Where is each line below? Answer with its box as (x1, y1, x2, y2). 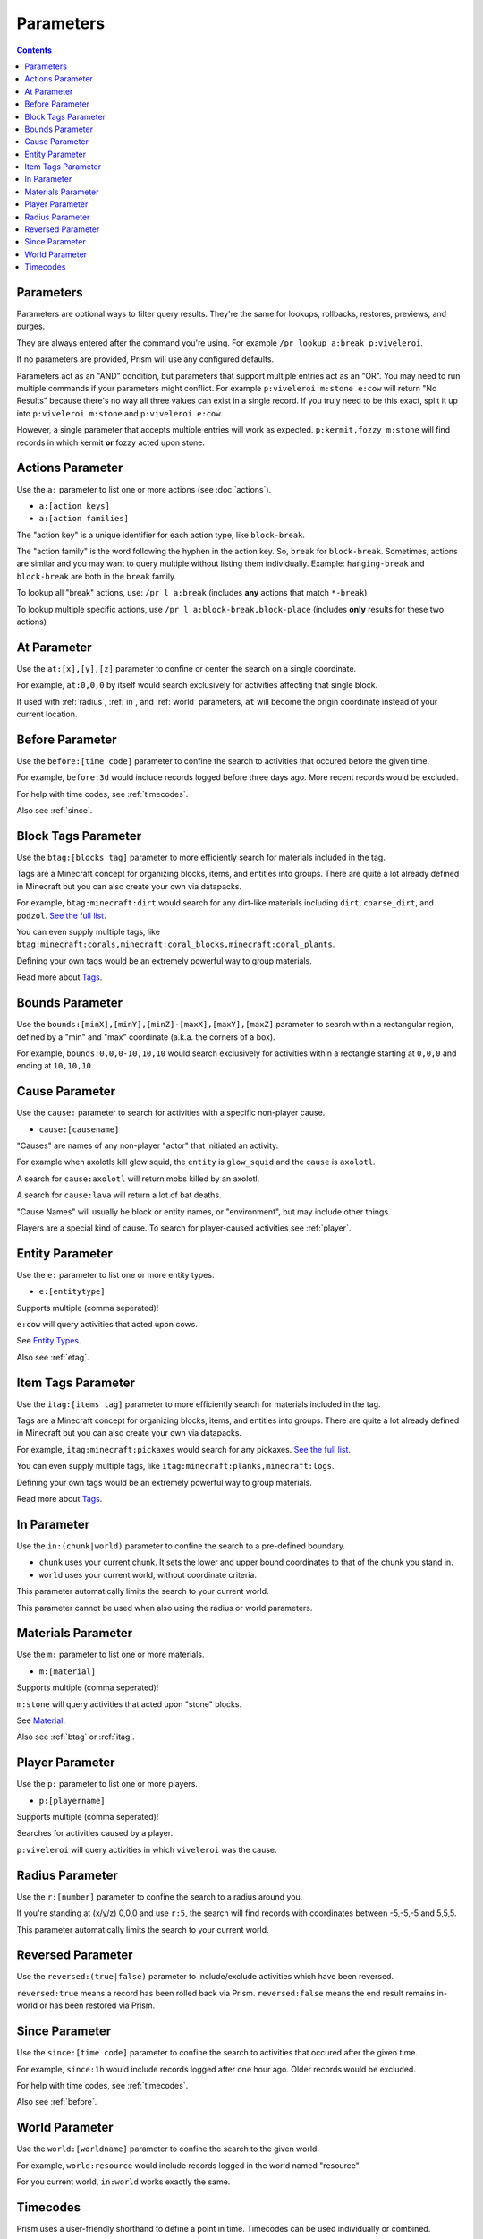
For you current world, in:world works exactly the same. (16, 2176, 231, 2187)
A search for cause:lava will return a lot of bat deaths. (16, 1189, 223, 1200)
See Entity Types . (16, 1335, 81, 1346)
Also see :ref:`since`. (16, 805, 93, 816)
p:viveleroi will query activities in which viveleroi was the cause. (16, 1844, 277, 1855)
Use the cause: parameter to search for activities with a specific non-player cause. (16, 1107, 326, 1119)
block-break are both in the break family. (16, 570, 177, 581)
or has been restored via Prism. (38, 2000, 156, 2011)
